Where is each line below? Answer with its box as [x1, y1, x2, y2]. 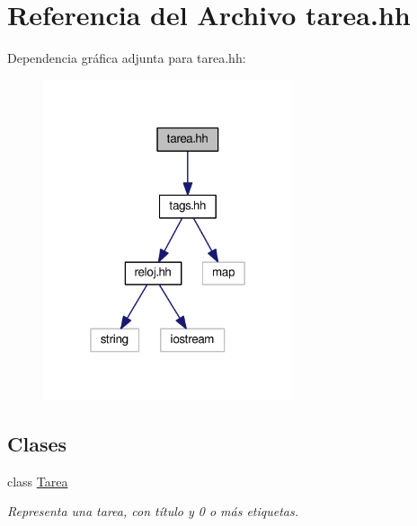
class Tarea [7, 471, 68, 490]
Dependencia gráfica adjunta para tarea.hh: [7, 48, 246, 67]
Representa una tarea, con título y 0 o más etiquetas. [7, 502, 299, 521]
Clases [7, 429, 67, 457]
